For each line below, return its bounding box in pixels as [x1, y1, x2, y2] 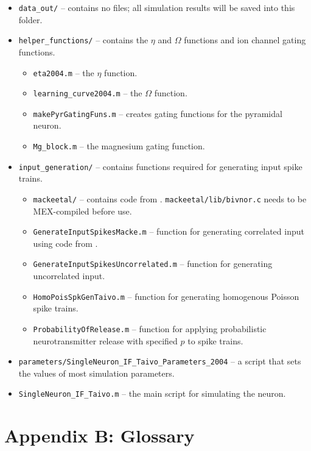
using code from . [33, 236, 98, 249]
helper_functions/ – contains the [18, 34, 149, 46]
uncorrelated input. [33, 269, 105, 282]
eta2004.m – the [33, 66, 94, 79]
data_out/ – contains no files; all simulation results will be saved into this [18, 1, 295, 13]
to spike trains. [187, 334, 243, 347]
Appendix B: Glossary [4, 423, 195, 448]
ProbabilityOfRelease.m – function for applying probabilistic [33, 322, 267, 335]
